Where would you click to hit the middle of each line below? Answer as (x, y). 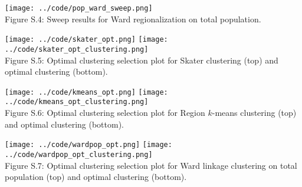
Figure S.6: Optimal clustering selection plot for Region (105, 113)
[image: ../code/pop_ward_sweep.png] (79, 8)
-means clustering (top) (254, 113)
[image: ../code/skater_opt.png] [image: (86, 40)
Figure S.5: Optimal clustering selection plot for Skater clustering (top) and (142, 60)
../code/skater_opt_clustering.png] (77, 49)
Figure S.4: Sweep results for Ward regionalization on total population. (133, 19)
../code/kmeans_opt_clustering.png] (77, 102)
